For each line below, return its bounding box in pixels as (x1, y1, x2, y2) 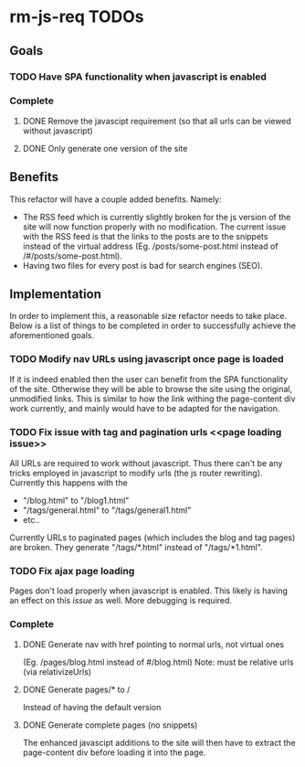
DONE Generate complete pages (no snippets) (22, 719, 198, 730)
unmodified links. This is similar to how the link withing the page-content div (9, 393, 296, 404)
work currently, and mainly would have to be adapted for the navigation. (9, 402, 280, 413)
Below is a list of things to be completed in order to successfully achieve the (9, 320, 297, 331)
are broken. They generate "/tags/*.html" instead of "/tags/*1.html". (9, 542, 263, 553)
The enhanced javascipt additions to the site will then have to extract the (22, 737, 296, 748)
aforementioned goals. (9, 330, 95, 341)
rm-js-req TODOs (9, 6, 144, 27)
